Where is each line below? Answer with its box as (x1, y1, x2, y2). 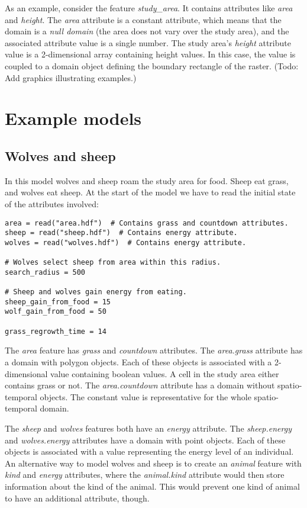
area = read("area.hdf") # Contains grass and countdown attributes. (5, 218, 289, 227)
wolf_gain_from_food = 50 (5, 307, 106, 316)
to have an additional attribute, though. (5, 491, 150, 504)
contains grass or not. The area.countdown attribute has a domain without (5, 379, 275, 391)
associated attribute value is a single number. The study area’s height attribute (5, 36, 291, 49)
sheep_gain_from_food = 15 (5, 297, 111, 306)
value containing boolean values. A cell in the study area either (50, 367, 279, 380)
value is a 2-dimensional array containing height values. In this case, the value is (5, 48, 296, 60)
